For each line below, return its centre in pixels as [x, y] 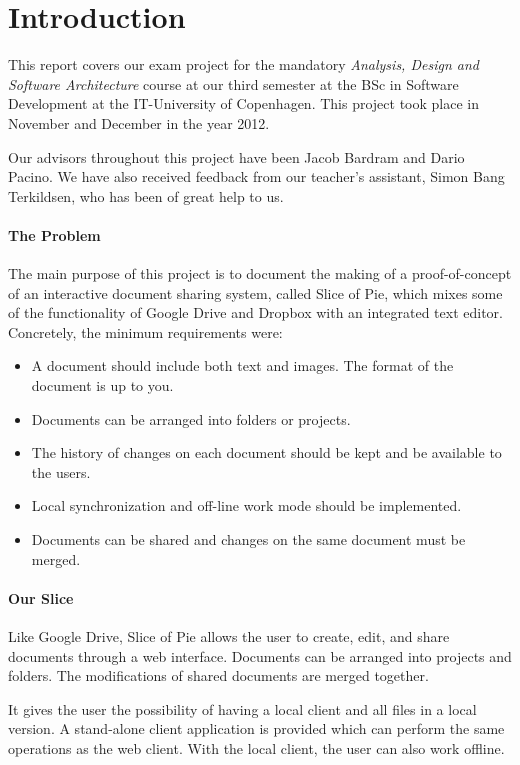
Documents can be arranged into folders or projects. [191, 418]
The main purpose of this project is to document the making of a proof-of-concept [260, 273]
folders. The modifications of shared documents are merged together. [218, 675]
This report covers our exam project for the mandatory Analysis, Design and [243, 64]
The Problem [54, 234]
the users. [61, 471]
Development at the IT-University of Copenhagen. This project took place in [243, 103]
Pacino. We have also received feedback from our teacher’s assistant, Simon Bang [256, 176]
